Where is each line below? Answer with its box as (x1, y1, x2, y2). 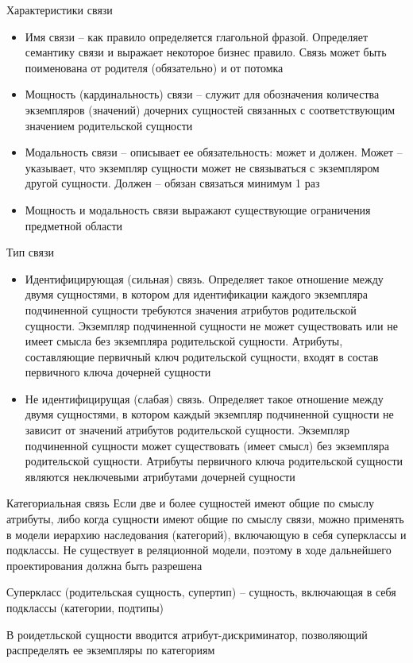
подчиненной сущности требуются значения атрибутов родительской (25, 301, 357, 318)
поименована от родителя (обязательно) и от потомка (25, 59, 284, 75)
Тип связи (6, 244, 54, 260)
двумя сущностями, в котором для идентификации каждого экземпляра (25, 286, 369, 303)
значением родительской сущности (25, 117, 193, 133)
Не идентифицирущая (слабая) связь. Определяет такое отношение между (25, 390, 384, 407)
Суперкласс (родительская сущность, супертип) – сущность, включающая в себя (6, 584, 396, 600)
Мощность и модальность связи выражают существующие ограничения (25, 201, 371, 218)
